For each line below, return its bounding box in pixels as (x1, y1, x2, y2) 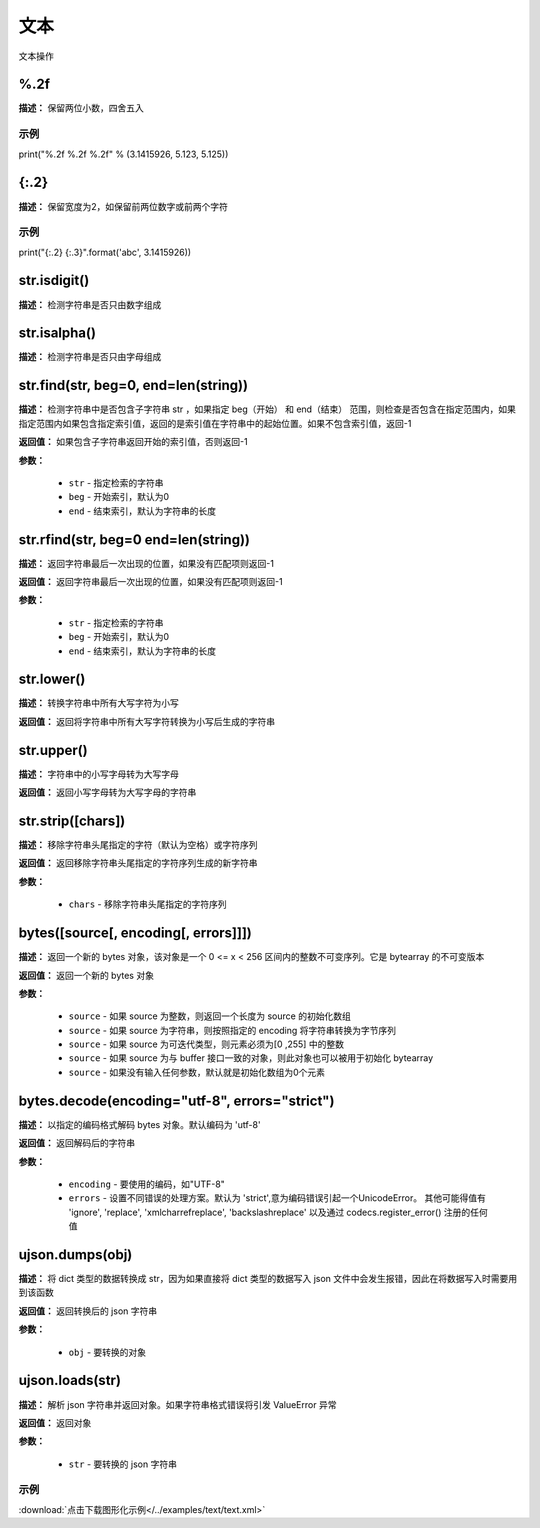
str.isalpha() (18, 325, 97, 342)
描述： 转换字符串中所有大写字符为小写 (18, 697, 179, 709)
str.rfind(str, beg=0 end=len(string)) (18, 531, 250, 548)
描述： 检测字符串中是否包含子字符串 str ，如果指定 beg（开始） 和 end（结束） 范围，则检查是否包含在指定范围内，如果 (18, 403, 517, 415)
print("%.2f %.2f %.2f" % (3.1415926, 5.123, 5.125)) (18, 148, 229, 160)
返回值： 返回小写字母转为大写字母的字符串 (18, 786, 197, 799)
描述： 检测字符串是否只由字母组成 (18, 351, 162, 363)
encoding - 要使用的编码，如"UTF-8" (68, 1178, 225, 1190)
